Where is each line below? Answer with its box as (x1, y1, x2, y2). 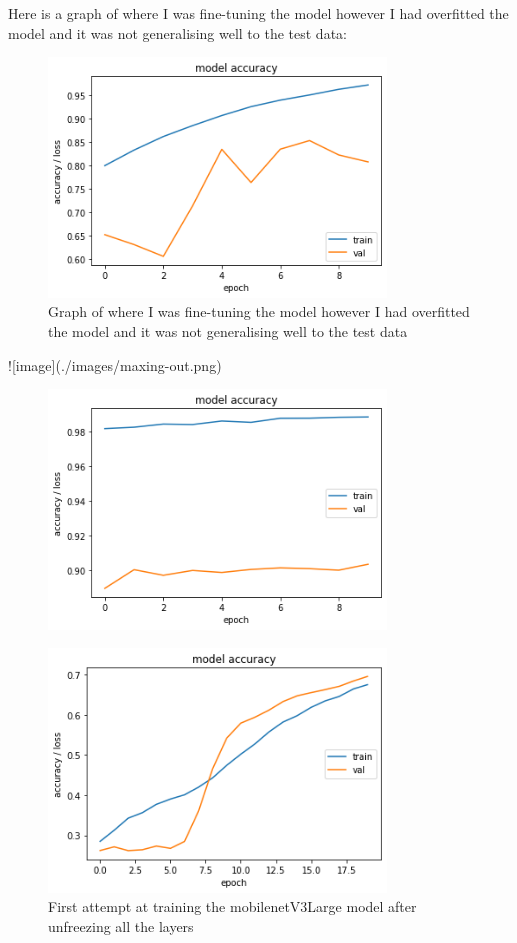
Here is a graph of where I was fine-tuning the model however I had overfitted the (8, 3, 509, 23)
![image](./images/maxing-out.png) (8, 354, 222, 375)
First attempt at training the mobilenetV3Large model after (48, 896, 417, 917)
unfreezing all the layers (48, 915, 194, 936)
